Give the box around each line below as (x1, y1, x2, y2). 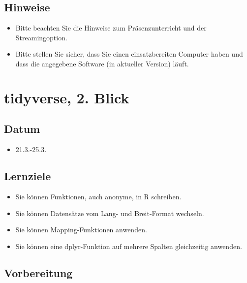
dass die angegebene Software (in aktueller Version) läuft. (15, 58, 189, 68)
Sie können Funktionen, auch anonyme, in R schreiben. (15, 191, 182, 201)
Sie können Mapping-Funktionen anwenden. (15, 224, 147, 235)
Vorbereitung (4, 265, 73, 280)
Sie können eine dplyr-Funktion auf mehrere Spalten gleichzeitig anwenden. (15, 241, 242, 251)
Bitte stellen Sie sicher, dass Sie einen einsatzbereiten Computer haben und (15, 49, 243, 59)
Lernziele (4, 168, 51, 184)
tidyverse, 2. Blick (4, 87, 129, 107)
